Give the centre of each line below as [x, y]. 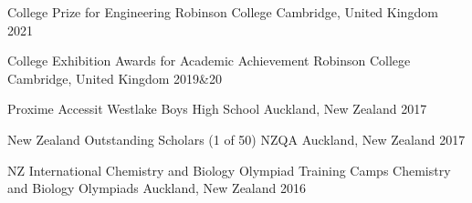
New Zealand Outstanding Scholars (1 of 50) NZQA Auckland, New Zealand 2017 [236, 139]
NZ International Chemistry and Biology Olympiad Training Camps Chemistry [229, 170]
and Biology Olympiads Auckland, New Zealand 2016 [157, 188]
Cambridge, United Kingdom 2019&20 [115, 78]
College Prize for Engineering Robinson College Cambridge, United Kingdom [223, 12]
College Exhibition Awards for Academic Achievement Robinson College [209, 61]
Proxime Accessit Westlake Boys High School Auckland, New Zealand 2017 [217, 109]
